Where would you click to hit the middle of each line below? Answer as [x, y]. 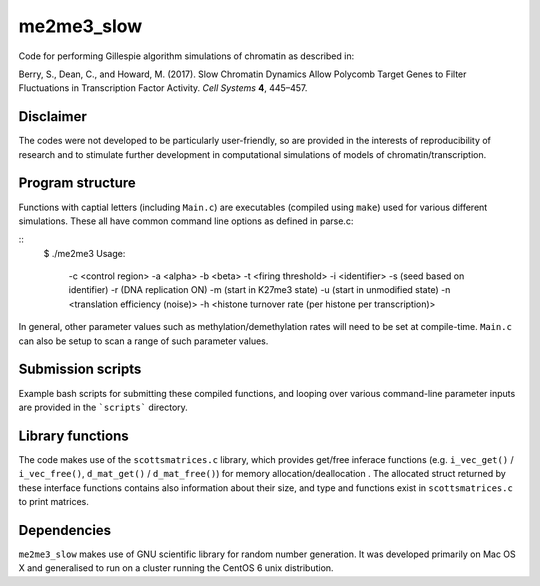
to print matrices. [54, 502]
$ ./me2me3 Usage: [84, 253]
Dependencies [65, 530]
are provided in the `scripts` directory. [103, 407]
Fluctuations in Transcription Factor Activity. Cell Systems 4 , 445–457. [163, 88]
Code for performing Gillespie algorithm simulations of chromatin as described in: [186, 56]
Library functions [73, 435]
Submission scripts [80, 369]
